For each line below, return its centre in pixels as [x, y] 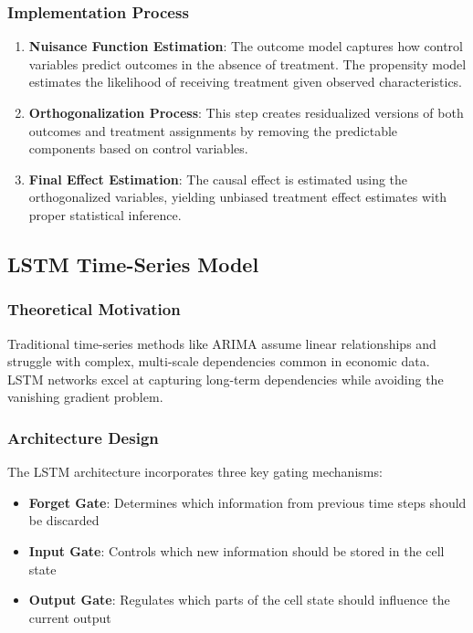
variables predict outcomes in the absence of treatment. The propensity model [247, 63]
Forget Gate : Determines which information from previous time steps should [247, 502]
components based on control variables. [138, 148]
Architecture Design [83, 437]
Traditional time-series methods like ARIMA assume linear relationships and [222, 343]
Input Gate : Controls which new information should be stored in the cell [236, 550]
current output [70, 617]
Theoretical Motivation [94, 309]
